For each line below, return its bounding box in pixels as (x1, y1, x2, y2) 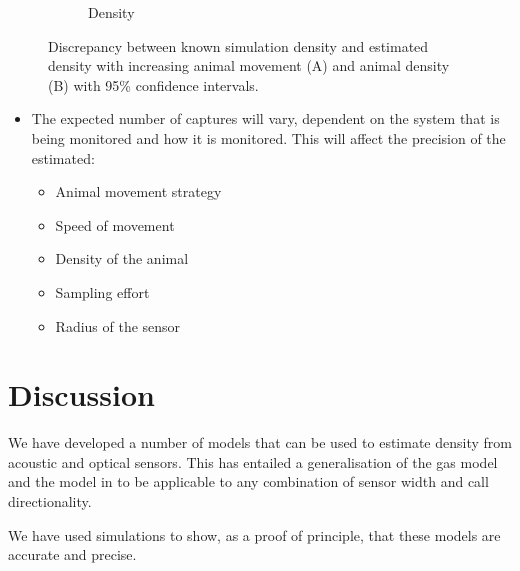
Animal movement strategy (55, 181, 222, 202)
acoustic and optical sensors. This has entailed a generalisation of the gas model (8, 451, 498, 472)
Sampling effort (55, 281, 150, 302)
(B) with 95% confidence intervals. (48, 74, 259, 95)
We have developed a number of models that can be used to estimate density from (8, 432, 512, 453)
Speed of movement (55, 214, 175, 235)
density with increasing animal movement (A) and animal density (48, 55, 450, 76)
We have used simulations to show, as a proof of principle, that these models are (8, 524, 501, 545)
